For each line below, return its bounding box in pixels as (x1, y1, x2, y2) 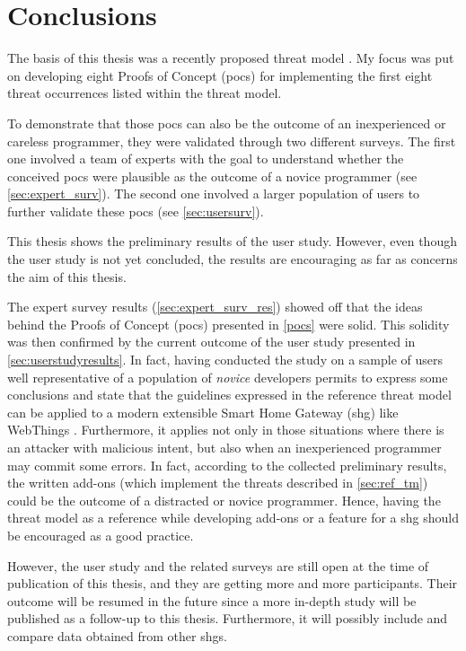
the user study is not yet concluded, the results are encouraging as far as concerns (7, 250, 458, 268)
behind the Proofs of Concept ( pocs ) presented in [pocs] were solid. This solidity (7, 314, 450, 333)
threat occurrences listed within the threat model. (7, 84, 282, 102)
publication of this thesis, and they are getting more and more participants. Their (7, 574, 458, 593)
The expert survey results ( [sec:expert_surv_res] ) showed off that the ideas (7, 297, 423, 316)
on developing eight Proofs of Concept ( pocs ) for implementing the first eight (7, 66, 433, 84)
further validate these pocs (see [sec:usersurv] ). (7, 201, 264, 220)
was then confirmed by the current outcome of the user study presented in (7, 332, 416, 351)
